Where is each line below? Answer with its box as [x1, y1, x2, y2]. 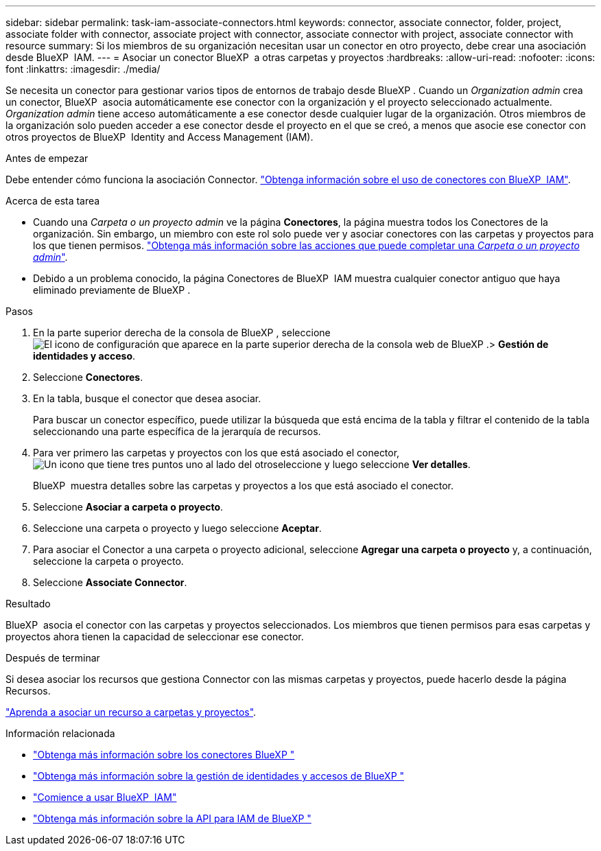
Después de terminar [5, 652, 100, 664]
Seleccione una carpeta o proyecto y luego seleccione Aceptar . [33, 522, 322, 534]
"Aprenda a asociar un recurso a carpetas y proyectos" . [5, 706, 257, 718]
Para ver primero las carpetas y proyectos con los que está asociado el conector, [33, 447, 400, 458]
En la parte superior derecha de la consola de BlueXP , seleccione [33, 327, 331, 338]
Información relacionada [5, 727, 115, 739]
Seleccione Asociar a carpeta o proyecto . [33, 501, 224, 513]
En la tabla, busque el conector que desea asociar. [33, 393, 261, 404]
